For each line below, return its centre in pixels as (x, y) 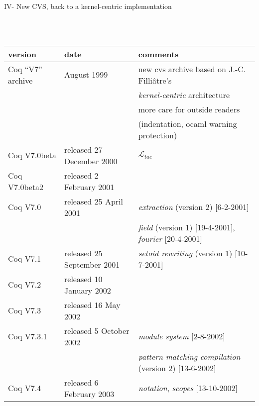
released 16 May (92, 304)
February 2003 (89, 394)
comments (158, 54)
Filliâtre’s (155, 80)
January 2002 (88, 290)
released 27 (83, 149)
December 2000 (91, 161)
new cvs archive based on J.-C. (192, 69)
